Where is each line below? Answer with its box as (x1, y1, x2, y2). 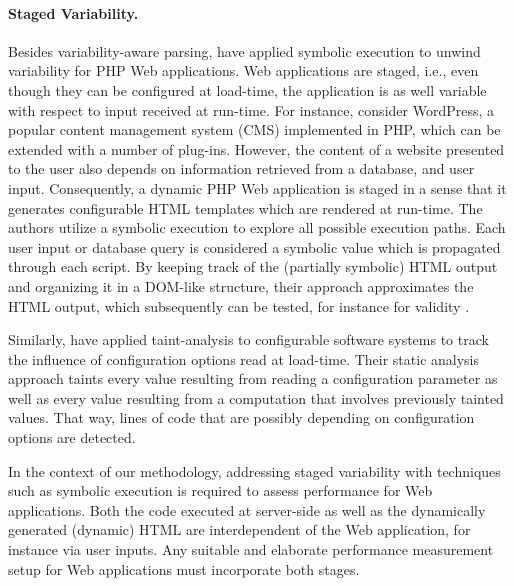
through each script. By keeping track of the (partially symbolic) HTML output (8, 256, 498, 277)
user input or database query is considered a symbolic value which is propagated (8, 236, 501, 257)
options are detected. (8, 427, 136, 448)
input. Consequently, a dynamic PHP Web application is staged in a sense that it (8, 177, 507, 198)
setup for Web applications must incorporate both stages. (8, 558, 360, 579)
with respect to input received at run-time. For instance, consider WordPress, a (8, 99, 494, 120)
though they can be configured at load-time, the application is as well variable (8, 79, 487, 100)
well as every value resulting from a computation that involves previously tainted (8, 387, 504, 408)
